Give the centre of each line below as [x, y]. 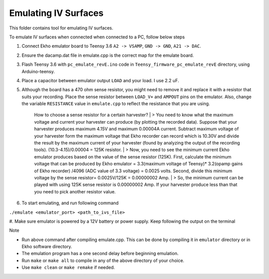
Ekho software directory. [47, 247]
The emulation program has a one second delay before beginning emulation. [100, 254]
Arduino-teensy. [38, 71]
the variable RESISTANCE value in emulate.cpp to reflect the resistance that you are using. [116, 104]
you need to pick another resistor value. [75, 191]
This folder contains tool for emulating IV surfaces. [61, 28]
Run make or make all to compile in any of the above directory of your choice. [103, 260]
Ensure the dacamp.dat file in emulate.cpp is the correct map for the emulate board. [108, 55]
